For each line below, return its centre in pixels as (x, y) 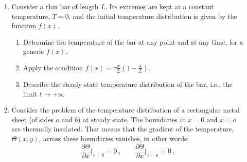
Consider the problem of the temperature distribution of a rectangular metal (125, 110)
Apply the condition (53, 67)
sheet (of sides (32, 119)
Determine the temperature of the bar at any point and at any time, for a (133, 41)
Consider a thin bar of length (55, 6)
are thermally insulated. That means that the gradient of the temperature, (123, 129)
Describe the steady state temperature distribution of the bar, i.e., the (128, 84)
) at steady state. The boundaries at (132, 119)
